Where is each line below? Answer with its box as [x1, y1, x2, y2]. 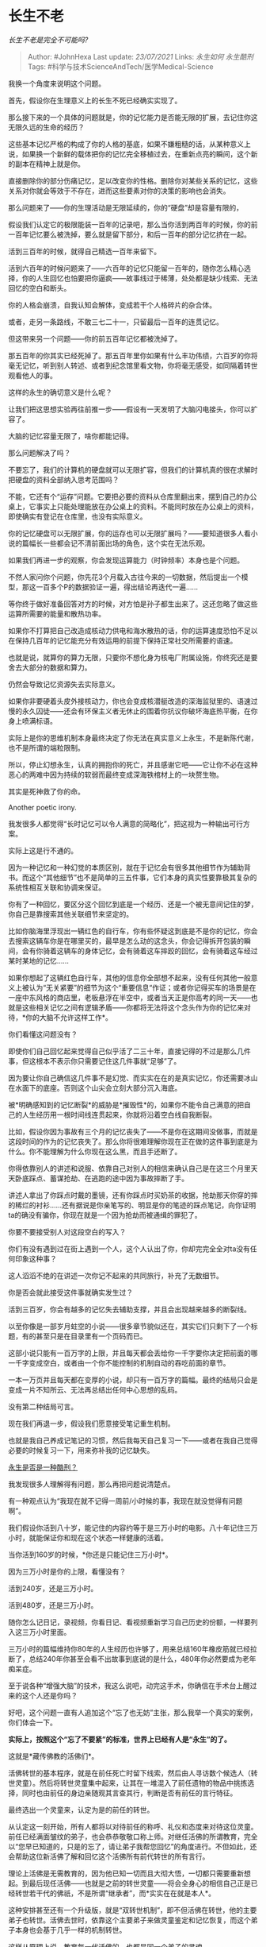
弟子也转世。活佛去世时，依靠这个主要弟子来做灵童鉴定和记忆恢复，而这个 [8, 1915, 251, 1925]
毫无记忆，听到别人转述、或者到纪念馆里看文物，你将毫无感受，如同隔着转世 [8, 361, 258, 370]
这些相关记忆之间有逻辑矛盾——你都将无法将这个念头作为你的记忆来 [21, 1002, 244, 1012]
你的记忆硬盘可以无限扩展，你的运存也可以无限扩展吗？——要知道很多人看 [8, 528, 251, 538]
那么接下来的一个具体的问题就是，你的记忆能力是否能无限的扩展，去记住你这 [8, 112, 258, 122]
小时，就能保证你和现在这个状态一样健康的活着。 [8, 1532, 168, 1542]
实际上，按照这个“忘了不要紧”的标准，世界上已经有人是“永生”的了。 [8, 1734, 232, 1744]
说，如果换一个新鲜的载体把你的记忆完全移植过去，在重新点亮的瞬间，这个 [8, 149, 251, 159]
